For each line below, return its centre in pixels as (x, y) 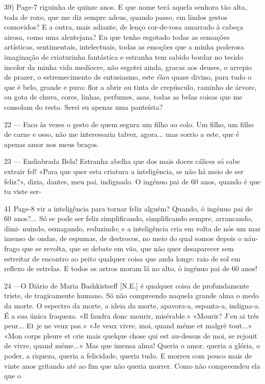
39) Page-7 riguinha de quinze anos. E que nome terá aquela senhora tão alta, (126, 7)
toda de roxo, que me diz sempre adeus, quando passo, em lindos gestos (116, 17)
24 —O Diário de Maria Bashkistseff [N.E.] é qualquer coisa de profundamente (127, 285)
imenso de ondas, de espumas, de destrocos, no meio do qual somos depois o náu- (131, 238)
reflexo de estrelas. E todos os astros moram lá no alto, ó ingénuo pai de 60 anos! (131, 268)
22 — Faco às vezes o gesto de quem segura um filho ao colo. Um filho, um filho (129, 124)
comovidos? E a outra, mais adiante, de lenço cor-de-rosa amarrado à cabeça (124, 27)
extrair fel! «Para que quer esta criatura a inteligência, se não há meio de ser (124, 171)
